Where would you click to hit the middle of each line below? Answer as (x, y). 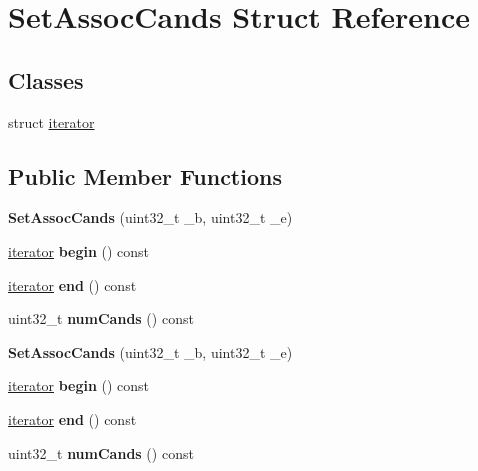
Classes (46, 79)
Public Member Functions (145, 175)
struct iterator (51, 121)
